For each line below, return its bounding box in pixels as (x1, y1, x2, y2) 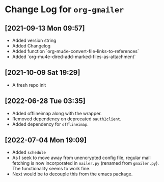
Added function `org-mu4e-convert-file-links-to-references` (12, 48, 140, 54)
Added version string (12, 37, 57, 43)
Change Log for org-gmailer (5, 4, 124, 15)
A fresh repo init (12, 82, 46, 88)
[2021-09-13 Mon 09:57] (5, 24, 85, 33)
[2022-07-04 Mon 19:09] (5, 136, 87, 145)
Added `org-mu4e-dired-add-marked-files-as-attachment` (12, 54, 136, 60)
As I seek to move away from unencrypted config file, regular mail (12, 154, 151, 161)
